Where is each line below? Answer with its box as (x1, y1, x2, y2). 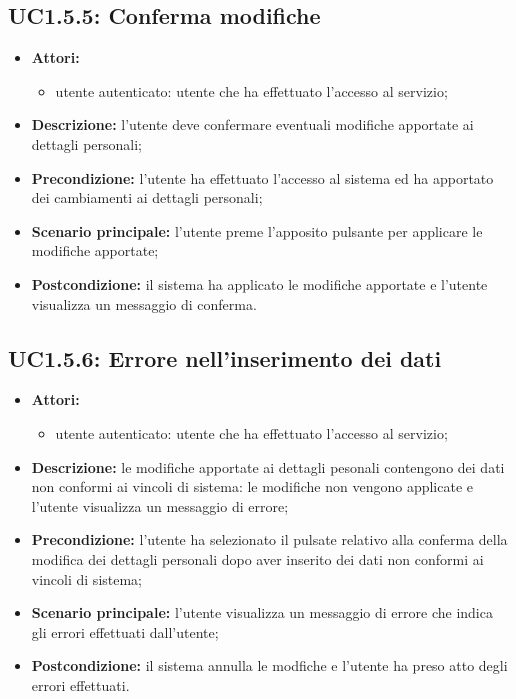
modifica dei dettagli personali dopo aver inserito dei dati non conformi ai (31, 548, 484, 569)
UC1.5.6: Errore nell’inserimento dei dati (8, 342, 442, 373)
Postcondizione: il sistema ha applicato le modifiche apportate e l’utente (31, 273, 488, 294)
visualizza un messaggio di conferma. (31, 293, 257, 314)
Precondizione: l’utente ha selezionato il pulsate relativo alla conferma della (31, 529, 508, 550)
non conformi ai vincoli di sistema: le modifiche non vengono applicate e (31, 476, 473, 497)
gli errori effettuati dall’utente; (31, 621, 219, 642)
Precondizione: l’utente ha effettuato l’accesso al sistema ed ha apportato (31, 167, 494, 188)
